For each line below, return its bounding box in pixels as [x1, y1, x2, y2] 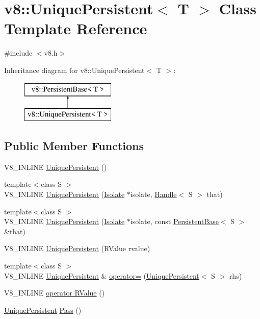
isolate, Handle [130, 189, 177, 200]
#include [4, 47, 33, 58]
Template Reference [4, 18, 147, 39]
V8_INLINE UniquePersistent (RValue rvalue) [4, 243, 150, 254]
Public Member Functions [4, 138, 144, 154]
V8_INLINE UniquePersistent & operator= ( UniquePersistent [4, 270, 199, 281]
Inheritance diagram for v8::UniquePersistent [4, 64, 145, 75]
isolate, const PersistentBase [130, 216, 219, 227]
